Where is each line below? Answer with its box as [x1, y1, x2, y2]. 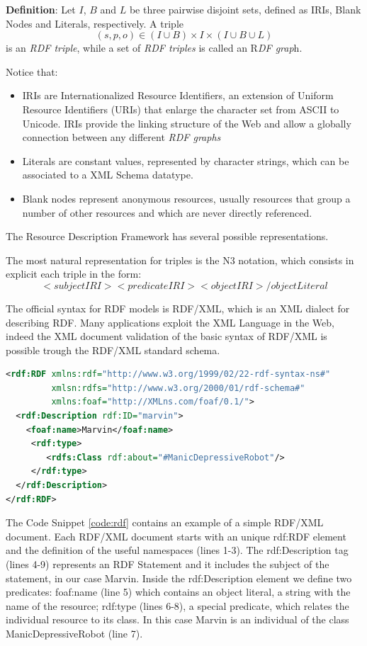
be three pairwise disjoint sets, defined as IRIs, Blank [129, 2, 361, 16]
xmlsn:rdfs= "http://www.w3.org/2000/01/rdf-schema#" [51, 382, 305, 393]
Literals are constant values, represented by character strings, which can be [22, 153, 349, 168]
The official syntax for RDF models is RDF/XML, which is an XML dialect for [6, 300, 350, 315]
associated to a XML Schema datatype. [22, 167, 193, 182]
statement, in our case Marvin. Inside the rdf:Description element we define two [6, 570, 352, 585]
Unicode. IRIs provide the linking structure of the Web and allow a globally [22, 115, 351, 130]
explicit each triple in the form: [6, 266, 142, 281]
